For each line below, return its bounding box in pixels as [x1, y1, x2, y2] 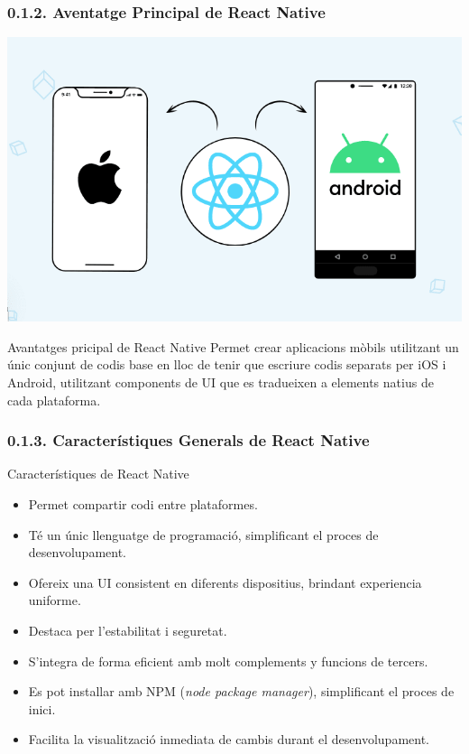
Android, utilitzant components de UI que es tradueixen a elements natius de [7, 373, 434, 392]
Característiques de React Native [7, 464, 189, 483]
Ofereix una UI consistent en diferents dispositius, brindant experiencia [28, 572, 422, 591]
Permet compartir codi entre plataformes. [28, 495, 258, 514]
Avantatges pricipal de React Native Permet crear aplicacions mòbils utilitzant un [7, 337, 459, 356]
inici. [28, 699, 56, 718]
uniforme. [28, 591, 81, 610]
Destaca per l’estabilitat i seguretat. [28, 621, 227, 640]
